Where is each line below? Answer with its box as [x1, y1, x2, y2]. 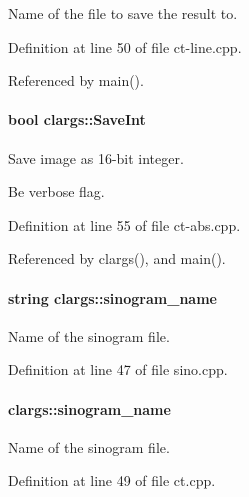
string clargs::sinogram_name [8, 287, 217, 308]
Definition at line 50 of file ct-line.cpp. [8, 36, 242, 57]
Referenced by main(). [8, 70, 144, 91]
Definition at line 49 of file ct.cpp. [8, 470, 216, 491]
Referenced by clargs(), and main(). [8, 248, 226, 269]
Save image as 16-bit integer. [8, 147, 184, 168]
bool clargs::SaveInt [8, 109, 146, 130]
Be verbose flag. [8, 181, 105, 202]
